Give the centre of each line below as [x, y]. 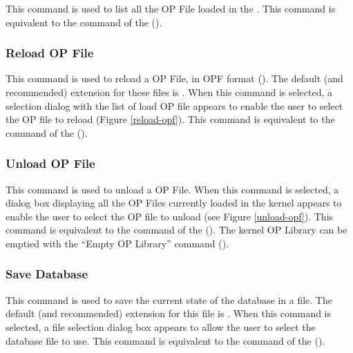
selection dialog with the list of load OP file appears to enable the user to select [174, 105]
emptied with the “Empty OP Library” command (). [117, 243]
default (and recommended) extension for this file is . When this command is [169, 313]
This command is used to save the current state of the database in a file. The [169, 299]
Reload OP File [50, 53]
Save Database [47, 274]
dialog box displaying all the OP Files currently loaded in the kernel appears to [174, 203]
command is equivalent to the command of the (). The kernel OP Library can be [176, 230]
